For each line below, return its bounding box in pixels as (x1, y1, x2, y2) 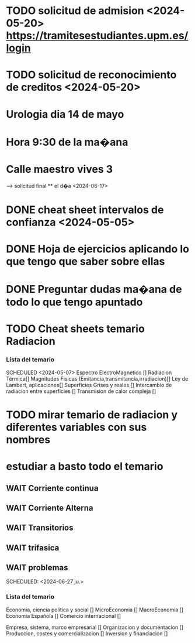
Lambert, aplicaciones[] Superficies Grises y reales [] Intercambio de (6, 381, 172, 388)
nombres (6, 433, 51, 446)
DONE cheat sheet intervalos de (6, 203, 164, 216)
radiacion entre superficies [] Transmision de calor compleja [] (6, 388, 156, 395)
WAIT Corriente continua (6, 483, 99, 493)
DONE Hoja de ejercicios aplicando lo (6, 242, 190, 256)
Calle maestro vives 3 (6, 162, 113, 176)
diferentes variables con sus (6, 420, 147, 434)
